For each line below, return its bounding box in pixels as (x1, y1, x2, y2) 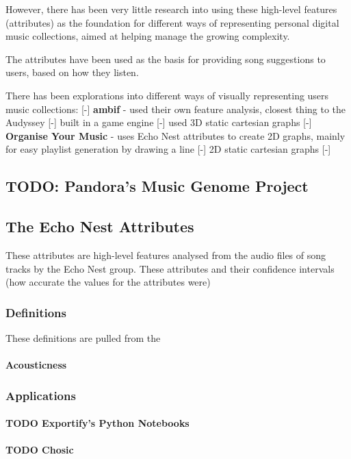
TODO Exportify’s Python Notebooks (5, 416, 190, 430)
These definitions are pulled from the (5, 330, 161, 345)
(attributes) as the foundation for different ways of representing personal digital (5, 15, 339, 29)
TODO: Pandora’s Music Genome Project (5, 175, 309, 197)
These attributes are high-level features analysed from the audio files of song (5, 247, 326, 262)
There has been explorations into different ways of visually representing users (5, 88, 329, 102)
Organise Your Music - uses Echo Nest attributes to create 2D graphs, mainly (5, 128, 346, 142)
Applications (5, 386, 76, 404)
